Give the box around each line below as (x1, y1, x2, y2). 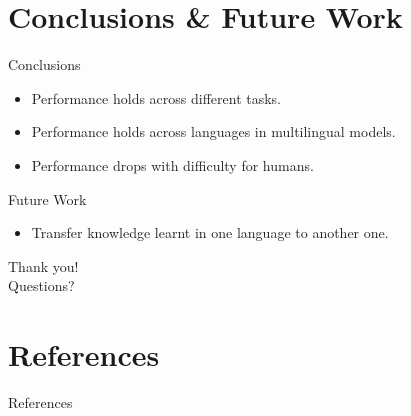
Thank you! (8, 255, 79, 276)
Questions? (8, 275, 75, 296)
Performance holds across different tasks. (31, 87, 282, 108)
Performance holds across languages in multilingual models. (31, 121, 396, 142)
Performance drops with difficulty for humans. (31, 154, 314, 175)
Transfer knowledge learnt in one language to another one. (31, 222, 389, 243)
